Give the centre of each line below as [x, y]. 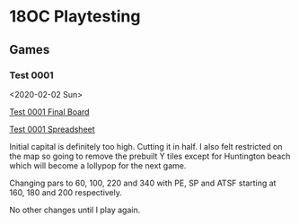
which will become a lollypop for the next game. [98, 165]
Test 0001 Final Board [49, 112]
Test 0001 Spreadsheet [53, 129]
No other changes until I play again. [75, 210]
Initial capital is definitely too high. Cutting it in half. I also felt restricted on [146, 146]
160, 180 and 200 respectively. [66, 192]
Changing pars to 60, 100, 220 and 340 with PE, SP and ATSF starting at [143, 183]
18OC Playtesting [75, 17]
